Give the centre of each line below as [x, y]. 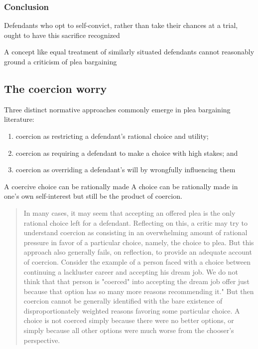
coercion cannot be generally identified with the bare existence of [123, 301]
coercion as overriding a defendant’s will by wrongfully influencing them [126, 170]
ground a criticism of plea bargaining [61, 61]
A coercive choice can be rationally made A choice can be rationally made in [121, 186]
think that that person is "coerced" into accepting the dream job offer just [136, 281]
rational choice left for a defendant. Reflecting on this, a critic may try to [135, 222]
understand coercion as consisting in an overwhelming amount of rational [135, 232]
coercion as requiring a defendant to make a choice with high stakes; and [127, 153]
